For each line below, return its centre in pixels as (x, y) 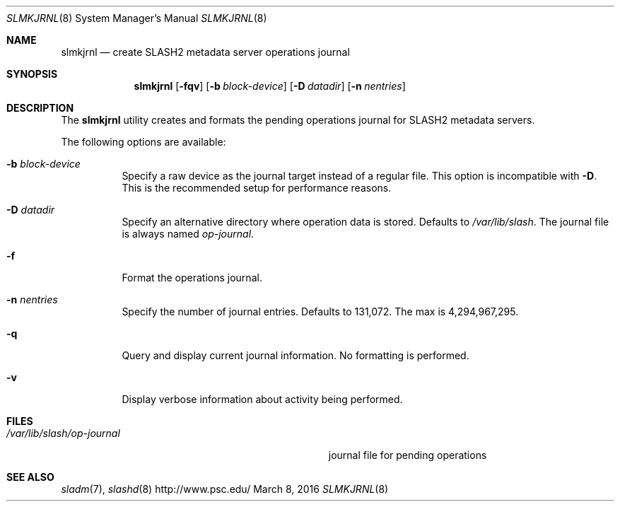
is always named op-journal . (188, 234)
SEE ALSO (30, 477)
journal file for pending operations (408, 455)
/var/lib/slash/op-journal (63, 433)
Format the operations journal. (192, 278)
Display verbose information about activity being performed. (262, 399)
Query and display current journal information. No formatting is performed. (296, 355)
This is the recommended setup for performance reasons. (257, 188)
